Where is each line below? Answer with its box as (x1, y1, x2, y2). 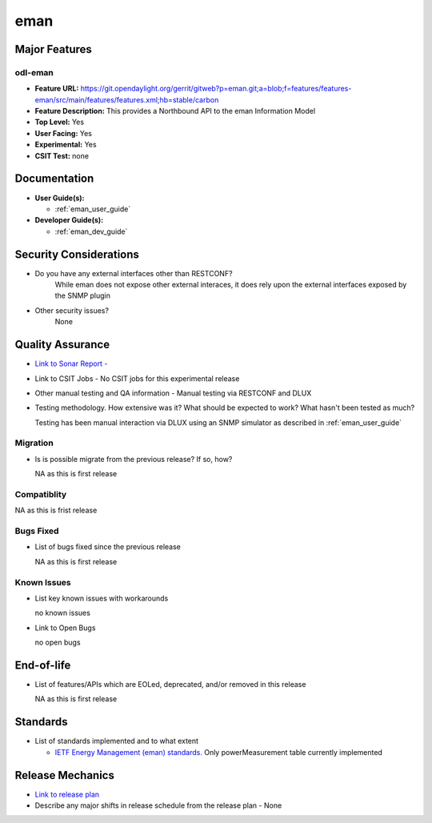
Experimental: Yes (34, 140, 97, 150)
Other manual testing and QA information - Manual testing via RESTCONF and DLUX (34, 388, 312, 398)
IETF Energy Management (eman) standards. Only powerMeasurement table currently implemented (54, 747, 383, 757)
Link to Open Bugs (34, 623, 96, 632)
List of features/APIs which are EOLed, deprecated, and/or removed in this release (34, 680, 306, 689)
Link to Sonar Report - (34, 359, 108, 368)
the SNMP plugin (54, 291, 111, 300)
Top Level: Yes (34, 117, 84, 127)
